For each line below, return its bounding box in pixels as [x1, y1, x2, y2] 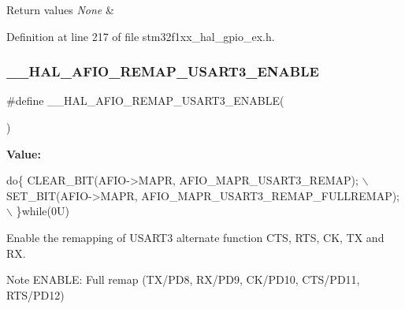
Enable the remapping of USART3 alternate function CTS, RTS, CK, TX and [6, 229, 385, 245]
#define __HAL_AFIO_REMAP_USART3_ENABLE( [6, 92, 284, 109]
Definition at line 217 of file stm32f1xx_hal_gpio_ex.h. [6, 28, 275, 44]
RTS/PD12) [6, 286, 65, 303]
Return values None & [6, 2, 114, 17]
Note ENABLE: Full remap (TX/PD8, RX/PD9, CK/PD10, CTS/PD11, [6, 271, 360, 288]
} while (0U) [16, 203, 69, 219]
